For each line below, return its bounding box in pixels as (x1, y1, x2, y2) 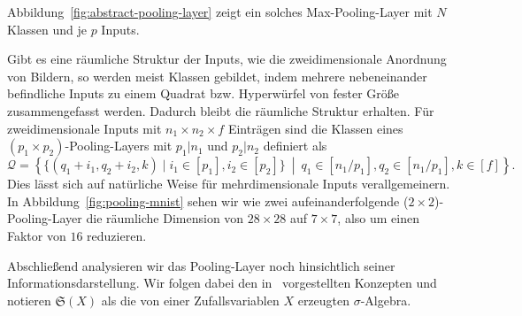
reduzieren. (87, 226, 147, 244)
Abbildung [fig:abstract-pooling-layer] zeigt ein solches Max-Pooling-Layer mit (7, 3, 433, 20)
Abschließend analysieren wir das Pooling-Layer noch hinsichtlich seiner (7, 256, 395, 274)
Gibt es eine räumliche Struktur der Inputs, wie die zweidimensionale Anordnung (7, 50, 447, 68)
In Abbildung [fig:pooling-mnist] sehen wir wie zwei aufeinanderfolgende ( (7, 191, 409, 210)
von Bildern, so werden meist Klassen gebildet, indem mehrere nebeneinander (7, 66, 427, 85)
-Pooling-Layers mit (65, 136, 173, 155)
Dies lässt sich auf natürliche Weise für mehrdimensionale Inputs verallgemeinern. (7, 174, 450, 193)
